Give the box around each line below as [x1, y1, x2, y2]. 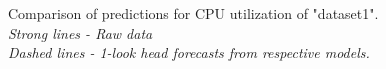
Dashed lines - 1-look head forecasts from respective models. [8, 42, 370, 63]
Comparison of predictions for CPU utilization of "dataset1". [8, 3, 379, 23]
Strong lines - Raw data [8, 22, 153, 43]
